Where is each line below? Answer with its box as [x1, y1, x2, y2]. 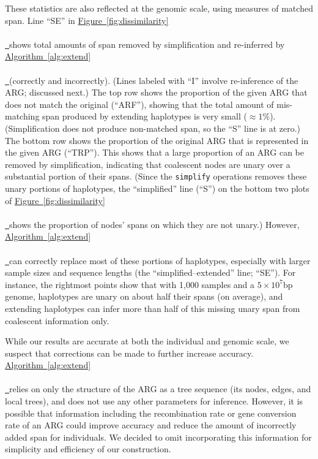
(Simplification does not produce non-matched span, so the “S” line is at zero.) [5, 121, 300, 134]
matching [5, 110, 40, 123]
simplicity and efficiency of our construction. [5, 442, 171, 455]
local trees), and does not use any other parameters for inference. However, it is [5, 395, 303, 408]
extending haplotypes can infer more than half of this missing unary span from [5, 302, 300, 314]
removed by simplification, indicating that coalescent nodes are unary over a [5, 157, 290, 170]
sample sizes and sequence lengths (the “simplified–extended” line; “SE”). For [5, 266, 296, 279]
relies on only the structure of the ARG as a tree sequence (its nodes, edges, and [9, 382, 311, 395]
